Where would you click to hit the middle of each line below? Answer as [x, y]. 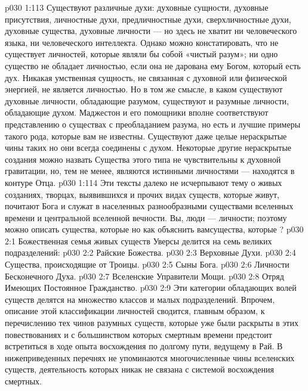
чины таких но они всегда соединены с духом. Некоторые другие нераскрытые [148, 148]
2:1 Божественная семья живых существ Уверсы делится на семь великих [138, 241]
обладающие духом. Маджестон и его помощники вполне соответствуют [137, 112]
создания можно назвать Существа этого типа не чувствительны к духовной [143, 159]
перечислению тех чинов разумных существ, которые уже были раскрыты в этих [152, 323]
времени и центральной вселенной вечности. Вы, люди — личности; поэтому [146, 217]
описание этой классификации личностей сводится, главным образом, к [135, 311]
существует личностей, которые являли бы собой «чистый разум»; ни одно [141, 54]
